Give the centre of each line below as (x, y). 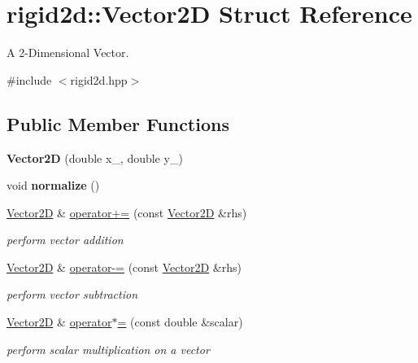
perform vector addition (65, 240)
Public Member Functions (118, 123)
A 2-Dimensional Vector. (68, 52)
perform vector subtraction (72, 294)
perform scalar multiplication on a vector (108, 349)
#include (29, 79)
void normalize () (53, 185)
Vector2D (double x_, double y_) (95, 157)
